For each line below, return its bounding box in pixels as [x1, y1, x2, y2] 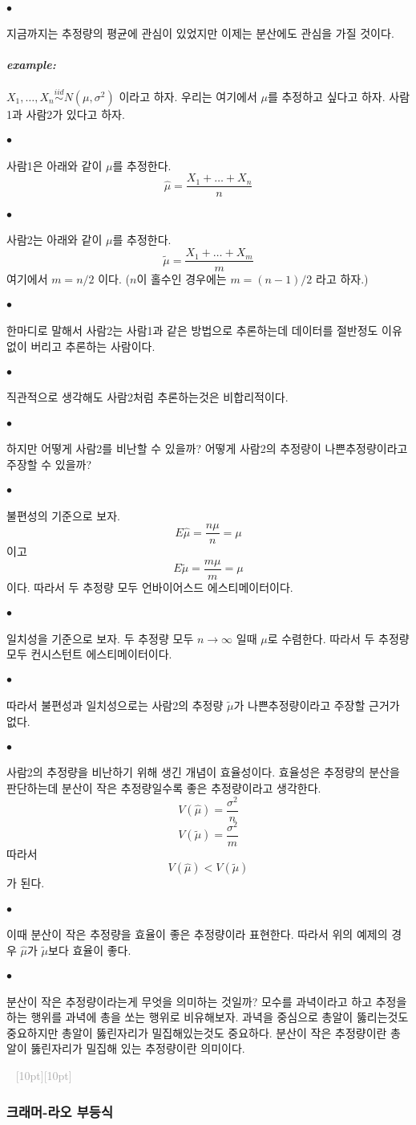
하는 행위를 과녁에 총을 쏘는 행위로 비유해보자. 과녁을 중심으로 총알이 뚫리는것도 [6, 1009, 409, 1025]
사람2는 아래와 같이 [6, 231, 103, 248]
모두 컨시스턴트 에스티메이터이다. [6, 646, 172, 662]
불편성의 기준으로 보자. [6, 507, 121, 524]
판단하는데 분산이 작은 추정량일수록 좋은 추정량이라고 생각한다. [6, 779, 321, 796]
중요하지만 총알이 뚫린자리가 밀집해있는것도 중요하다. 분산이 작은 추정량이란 [6, 1024, 387, 1041]
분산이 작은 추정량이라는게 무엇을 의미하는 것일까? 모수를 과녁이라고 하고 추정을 [6, 993, 407, 1009]
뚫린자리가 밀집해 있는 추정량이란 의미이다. [30, 1040, 245, 1057]
